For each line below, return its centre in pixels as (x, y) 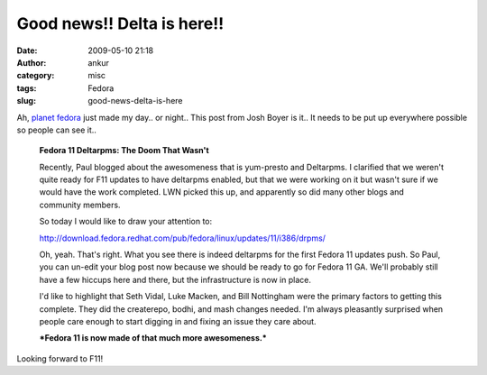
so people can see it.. (56, 130)
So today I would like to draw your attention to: (126, 222)
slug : (26, 101)
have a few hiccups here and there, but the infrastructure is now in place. (175, 279)
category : (36, 76)
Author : (32, 62)
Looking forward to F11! (60, 358)
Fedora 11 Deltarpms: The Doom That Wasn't (124, 151)
